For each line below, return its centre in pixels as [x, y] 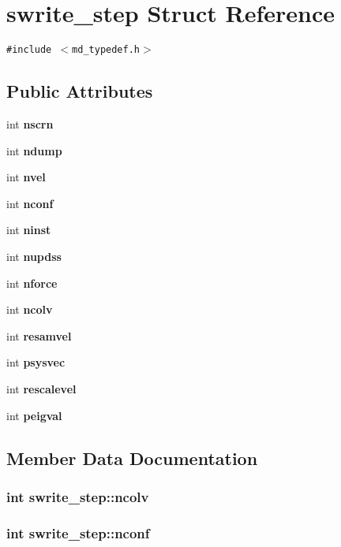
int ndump [34, 150]
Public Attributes [80, 91]
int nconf [30, 203]
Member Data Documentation [132, 458]
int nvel [26, 177]
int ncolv [30, 309]
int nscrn [30, 123]
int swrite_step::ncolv [78, 496]
